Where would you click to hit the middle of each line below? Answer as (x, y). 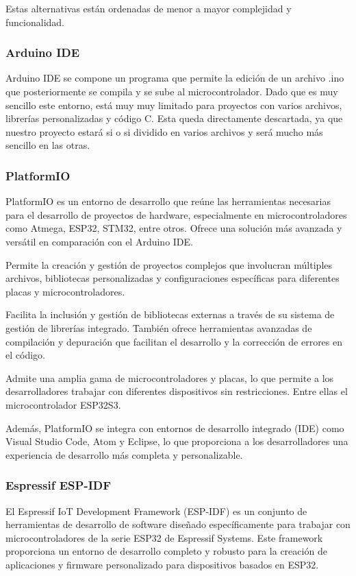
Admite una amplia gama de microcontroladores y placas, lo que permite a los (170, 377)
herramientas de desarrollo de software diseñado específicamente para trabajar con (178, 524)
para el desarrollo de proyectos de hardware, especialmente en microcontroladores (176, 214)
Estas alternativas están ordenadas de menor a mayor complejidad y (149, 8)
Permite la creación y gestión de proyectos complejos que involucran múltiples (169, 264)
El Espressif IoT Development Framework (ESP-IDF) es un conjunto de (156, 511)
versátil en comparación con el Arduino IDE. (99, 241)
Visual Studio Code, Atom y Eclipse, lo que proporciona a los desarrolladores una (177, 441)
